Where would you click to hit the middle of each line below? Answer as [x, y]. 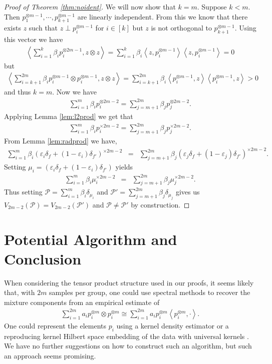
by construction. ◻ [160, 204]
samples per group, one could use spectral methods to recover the [150, 292]
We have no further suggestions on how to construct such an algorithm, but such [128, 346]
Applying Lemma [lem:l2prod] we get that [69, 116]
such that [43, 28]
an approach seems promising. [50, 355]
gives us [188, 192]
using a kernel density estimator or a [173, 325]
